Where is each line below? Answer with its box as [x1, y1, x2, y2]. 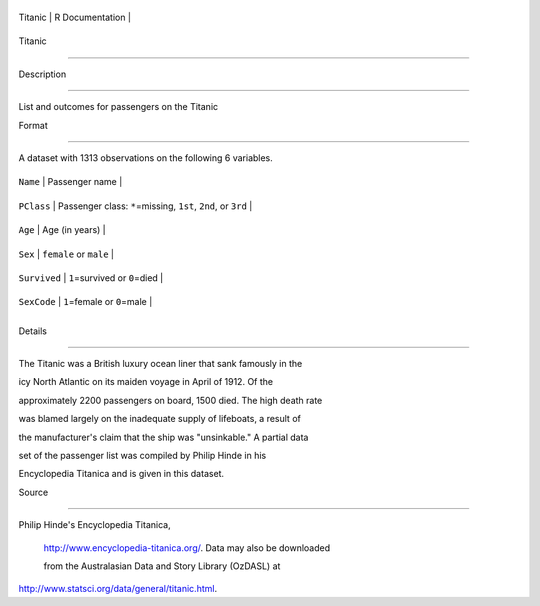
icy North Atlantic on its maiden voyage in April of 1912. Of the [18, 376, 274, 388]
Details [18, 325, 47, 337]
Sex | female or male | [18, 248, 115, 260]
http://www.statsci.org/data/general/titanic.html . [18, 583, 218, 595]
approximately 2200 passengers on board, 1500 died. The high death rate [18, 394, 323, 406]
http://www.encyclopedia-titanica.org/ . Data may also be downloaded [43, 541, 331, 554]
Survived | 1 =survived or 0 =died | [18, 271, 164, 284]
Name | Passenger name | [18, 176, 123, 188]
